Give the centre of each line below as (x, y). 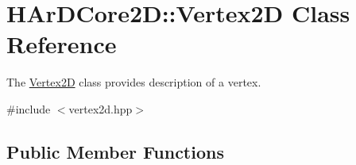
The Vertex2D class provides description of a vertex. (134, 82)
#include (29, 108)
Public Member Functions (115, 151)
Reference (62, 44)
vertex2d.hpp (101, 108)
